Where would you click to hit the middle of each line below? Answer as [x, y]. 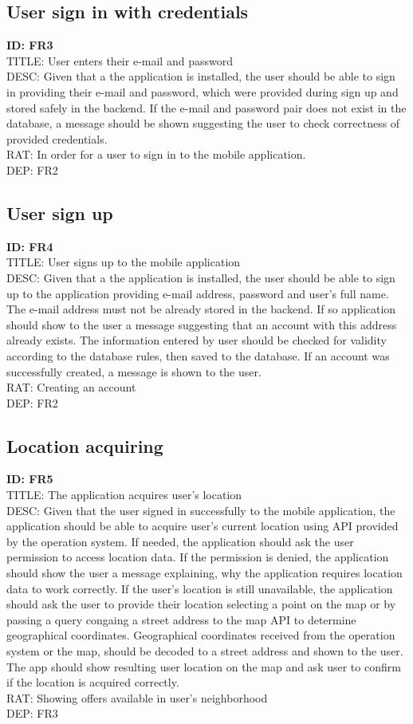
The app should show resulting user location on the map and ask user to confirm [204, 666]
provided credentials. [57, 138]
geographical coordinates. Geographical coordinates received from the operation [201, 635]
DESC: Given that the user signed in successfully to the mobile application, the [201, 510]
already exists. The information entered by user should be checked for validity [197, 340]
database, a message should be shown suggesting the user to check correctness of [203, 123]
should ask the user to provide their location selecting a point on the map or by [201, 604]
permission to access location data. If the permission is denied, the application [198, 557]
